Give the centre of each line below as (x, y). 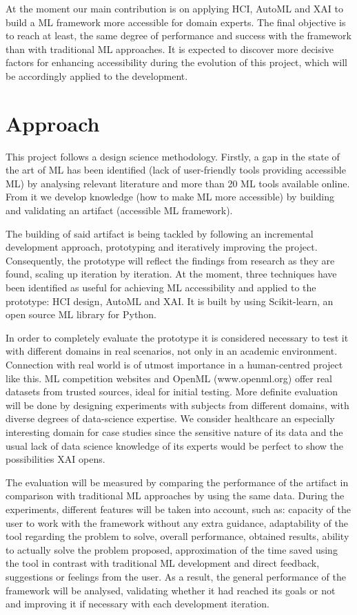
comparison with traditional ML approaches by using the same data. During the (175, 496)
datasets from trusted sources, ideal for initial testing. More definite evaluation (172, 392)
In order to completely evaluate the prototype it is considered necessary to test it (177, 337)
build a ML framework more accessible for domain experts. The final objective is (176, 22)
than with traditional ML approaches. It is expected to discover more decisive (170, 49)
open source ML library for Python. (81, 314)
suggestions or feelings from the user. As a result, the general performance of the (176, 576)
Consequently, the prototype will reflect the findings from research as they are (170, 260)
